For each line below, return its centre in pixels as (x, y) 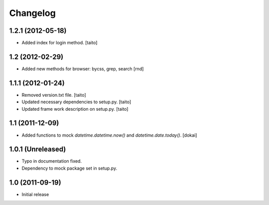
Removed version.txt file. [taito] (54, 95)
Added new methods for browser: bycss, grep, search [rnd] (83, 69)
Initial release (35, 194)
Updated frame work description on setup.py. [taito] (75, 109)
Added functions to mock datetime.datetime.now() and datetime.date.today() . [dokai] (109, 135)
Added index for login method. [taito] (60, 43)
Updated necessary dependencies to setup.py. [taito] (76, 102)
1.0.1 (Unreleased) (38, 149)
